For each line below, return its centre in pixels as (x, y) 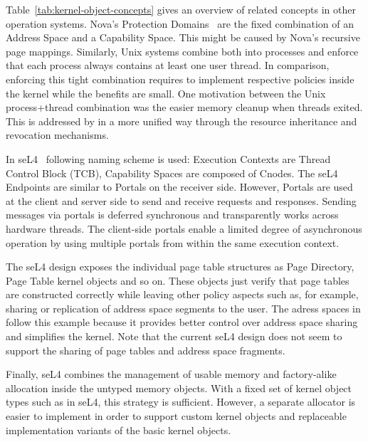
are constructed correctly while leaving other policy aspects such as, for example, (182, 294)
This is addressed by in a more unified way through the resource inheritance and (182, 121)
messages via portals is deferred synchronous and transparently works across (172, 215)
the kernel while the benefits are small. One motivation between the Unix (166, 93)
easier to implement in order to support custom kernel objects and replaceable (176, 416)
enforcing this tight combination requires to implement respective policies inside (180, 79)
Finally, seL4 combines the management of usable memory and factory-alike (171, 374)
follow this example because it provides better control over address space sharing (182, 322)
